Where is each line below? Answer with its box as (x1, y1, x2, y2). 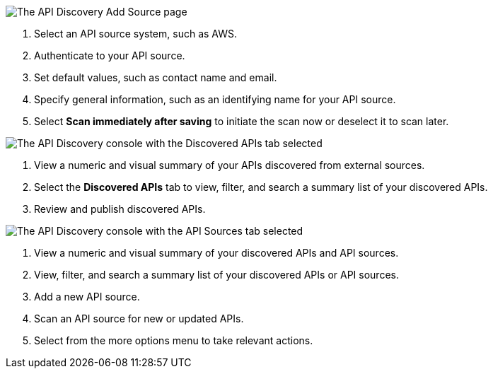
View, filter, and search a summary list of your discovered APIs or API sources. (34, 269, 399, 281)
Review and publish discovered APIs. (34, 203, 206, 215)
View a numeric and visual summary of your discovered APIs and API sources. (34, 247, 399, 259)
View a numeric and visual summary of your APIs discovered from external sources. (34, 159, 425, 171)
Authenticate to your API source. (34, 49, 185, 62)
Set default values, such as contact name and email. (34, 71, 277, 83)
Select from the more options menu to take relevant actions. (34, 334, 313, 346)
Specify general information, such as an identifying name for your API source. (34, 93, 396, 105)
